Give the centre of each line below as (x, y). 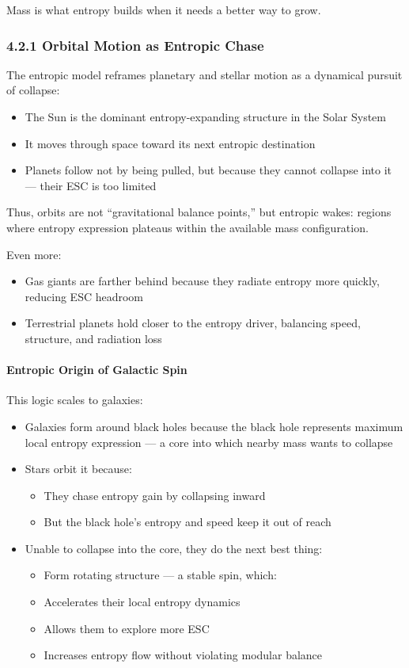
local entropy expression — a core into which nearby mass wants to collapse (209, 442)
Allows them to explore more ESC (127, 628)
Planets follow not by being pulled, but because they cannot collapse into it (208, 170)
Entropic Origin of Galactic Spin (97, 370)
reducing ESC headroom (84, 296)
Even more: (34, 254)
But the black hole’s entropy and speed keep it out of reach (187, 522)
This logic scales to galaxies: (75, 400)
